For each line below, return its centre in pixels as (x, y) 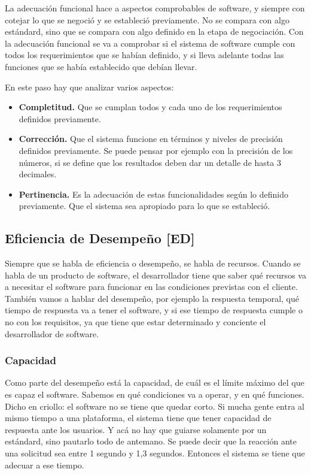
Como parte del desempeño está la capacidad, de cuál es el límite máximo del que (155, 382)
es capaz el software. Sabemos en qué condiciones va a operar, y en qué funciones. (155, 394)
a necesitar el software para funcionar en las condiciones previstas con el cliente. (151, 287)
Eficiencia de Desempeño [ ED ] (100, 238)
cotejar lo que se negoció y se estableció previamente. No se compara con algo (147, 19)
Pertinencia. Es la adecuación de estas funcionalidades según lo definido (154, 194)
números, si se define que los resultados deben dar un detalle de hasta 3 (150, 162)
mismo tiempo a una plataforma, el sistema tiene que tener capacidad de (138, 418)
